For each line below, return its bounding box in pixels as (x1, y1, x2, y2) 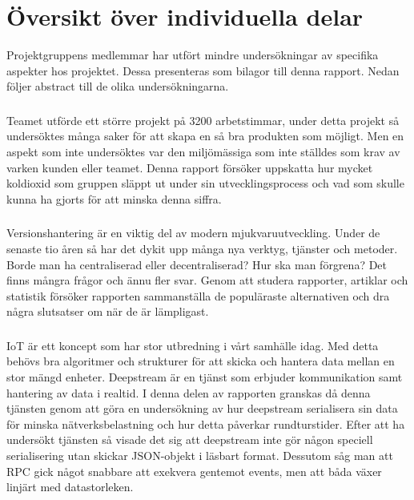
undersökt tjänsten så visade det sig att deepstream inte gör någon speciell (6, 431, 373, 448)
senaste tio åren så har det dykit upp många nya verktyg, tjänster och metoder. (6, 240, 398, 256)
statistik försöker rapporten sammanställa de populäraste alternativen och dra (6, 287, 390, 304)
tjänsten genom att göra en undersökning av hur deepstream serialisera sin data (6, 400, 398, 417)
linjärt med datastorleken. (6, 478, 134, 495)
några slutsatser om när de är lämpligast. (6, 303, 209, 320)
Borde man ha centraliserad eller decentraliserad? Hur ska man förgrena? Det (6, 256, 388, 272)
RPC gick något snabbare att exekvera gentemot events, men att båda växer (6, 462, 382, 479)
